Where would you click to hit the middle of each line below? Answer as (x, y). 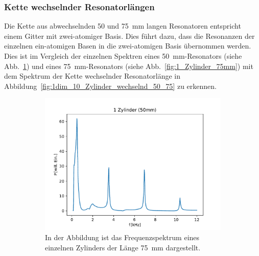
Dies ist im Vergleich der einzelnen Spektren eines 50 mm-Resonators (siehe (123, 56)
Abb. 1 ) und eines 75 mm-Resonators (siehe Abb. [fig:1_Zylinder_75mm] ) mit (129, 66)
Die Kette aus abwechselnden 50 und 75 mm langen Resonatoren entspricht (123, 26)
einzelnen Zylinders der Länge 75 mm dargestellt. (123, 247)
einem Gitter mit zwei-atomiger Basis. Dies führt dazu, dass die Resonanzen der (129, 36)
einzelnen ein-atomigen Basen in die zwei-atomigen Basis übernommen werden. (128, 46)
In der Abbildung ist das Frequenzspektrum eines (122, 237)
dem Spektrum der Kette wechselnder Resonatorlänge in (92, 76)
